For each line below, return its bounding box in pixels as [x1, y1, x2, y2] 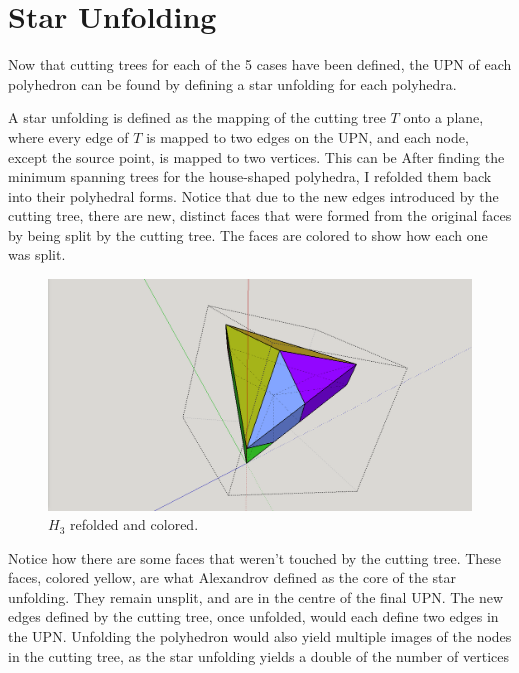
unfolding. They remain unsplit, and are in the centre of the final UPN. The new [8, 586, 504, 607]
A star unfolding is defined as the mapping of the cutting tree [8, 107, 386, 128]
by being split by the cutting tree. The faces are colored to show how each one [8, 224, 488, 245]
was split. [8, 244, 66, 265]
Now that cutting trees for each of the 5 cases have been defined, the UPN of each [8, 54, 512, 75]
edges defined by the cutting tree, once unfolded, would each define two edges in [8, 606, 499, 627]
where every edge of [8, 126, 129, 147]
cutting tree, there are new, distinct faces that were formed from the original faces [8, 205, 512, 226]
